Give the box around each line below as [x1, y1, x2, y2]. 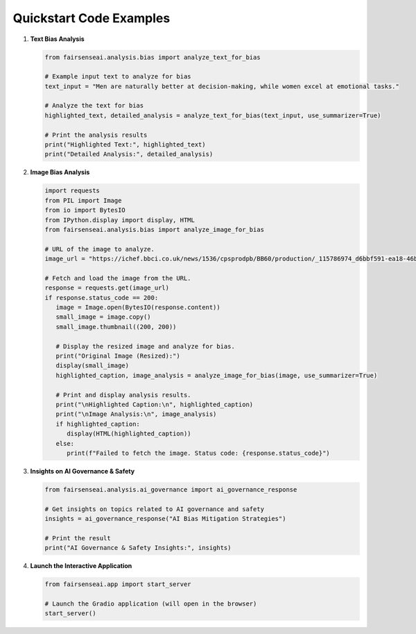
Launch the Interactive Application [30, 562, 132, 570]
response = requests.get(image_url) [44, 284, 170, 292]
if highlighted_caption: [55, 420, 140, 428]
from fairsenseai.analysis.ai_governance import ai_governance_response [44, 485, 297, 493]
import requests [44, 187, 101, 194]
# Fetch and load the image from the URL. [44, 274, 191, 282]
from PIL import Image [44, 197, 122, 204]
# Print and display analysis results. [55, 391, 191, 399]
